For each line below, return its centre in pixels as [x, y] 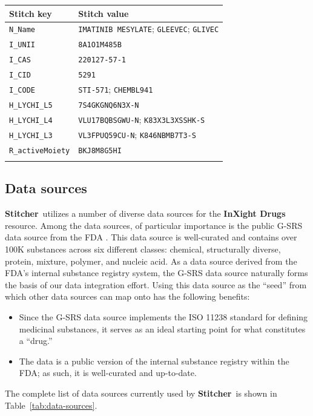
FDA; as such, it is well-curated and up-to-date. [108, 373]
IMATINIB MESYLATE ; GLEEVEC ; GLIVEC [149, 29]
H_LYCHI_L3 [31, 135]
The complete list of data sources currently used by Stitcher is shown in [141, 393]
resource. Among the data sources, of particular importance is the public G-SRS [154, 225]
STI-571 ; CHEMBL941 [116, 89]
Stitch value [104, 13]
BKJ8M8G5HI [100, 150]
